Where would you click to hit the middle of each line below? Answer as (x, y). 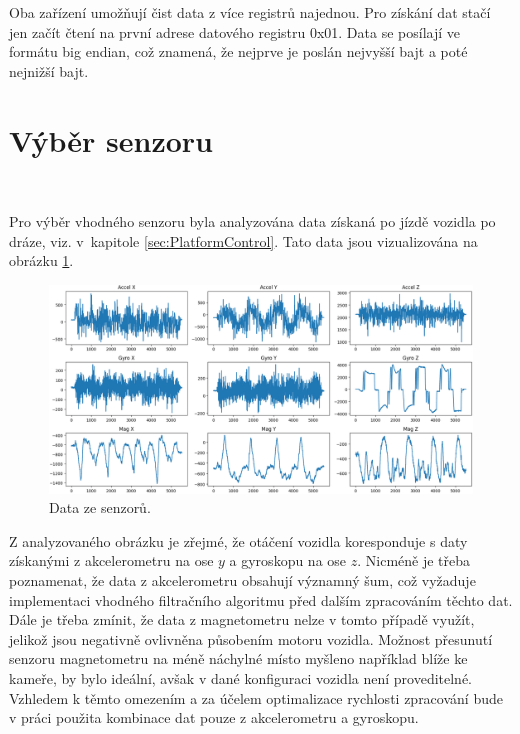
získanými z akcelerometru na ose (111, 560)
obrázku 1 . (41, 260)
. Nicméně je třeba (414, 560)
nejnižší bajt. (49, 70)
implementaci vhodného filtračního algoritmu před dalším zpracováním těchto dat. (261, 599)
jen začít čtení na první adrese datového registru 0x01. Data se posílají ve (234, 31)
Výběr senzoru (111, 139)
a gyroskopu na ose (288, 560)
